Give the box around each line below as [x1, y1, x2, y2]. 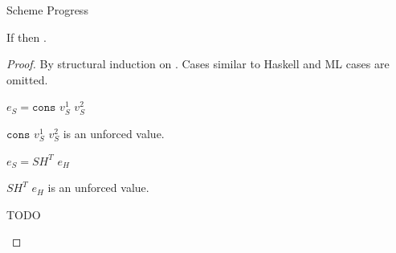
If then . [6, 28, 47, 45]
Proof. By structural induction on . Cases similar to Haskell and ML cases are [6, 55, 390, 72]
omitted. [6, 71, 48, 88]
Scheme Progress [6, 2, 88, 18]
